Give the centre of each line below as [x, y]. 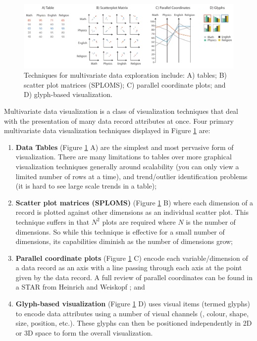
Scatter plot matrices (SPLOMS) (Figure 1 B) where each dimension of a [134, 202]
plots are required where [139, 221]
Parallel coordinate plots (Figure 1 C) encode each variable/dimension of [132, 258]
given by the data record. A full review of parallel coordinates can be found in [134, 277]
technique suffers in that [52, 221]
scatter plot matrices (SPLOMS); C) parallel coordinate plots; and [125, 84]
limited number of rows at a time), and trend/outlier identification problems [131, 176]
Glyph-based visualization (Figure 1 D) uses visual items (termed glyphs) [133, 304]
